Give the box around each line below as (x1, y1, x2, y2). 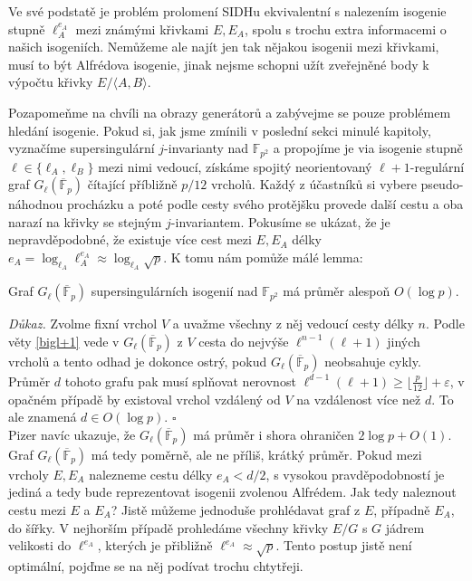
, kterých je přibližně (97, 536, 213, 555)
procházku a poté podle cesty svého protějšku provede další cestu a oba (66, 195, 464, 214)
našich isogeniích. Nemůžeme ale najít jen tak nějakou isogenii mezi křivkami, (8, 37, 439, 56)
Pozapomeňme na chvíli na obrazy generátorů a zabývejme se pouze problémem (8, 102, 451, 121)
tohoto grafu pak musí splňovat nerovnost (64, 371, 296, 390)
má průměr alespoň (283, 281, 390, 300)
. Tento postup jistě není (275, 536, 412, 555)
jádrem (385, 518, 425, 537)
